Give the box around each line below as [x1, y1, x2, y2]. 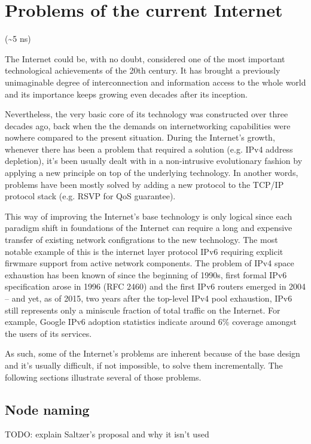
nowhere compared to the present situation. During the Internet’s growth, [5, 131, 275, 144]
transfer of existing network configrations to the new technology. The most [5, 233, 278, 246]
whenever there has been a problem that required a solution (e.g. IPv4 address [5, 142, 293, 155]
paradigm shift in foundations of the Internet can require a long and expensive [5, 221, 292, 234]
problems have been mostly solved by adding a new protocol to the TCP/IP [5, 178, 284, 190]
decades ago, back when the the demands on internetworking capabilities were [5, 119, 291, 132]
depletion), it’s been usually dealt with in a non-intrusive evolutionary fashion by [5, 154, 303, 167]
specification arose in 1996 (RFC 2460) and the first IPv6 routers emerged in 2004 [5, 280, 306, 293]
